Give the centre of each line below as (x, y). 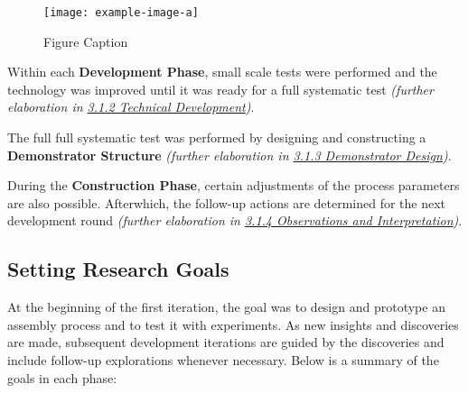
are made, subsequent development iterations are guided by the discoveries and (226, 342)
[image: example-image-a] (121, 13)
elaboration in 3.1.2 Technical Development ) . (131, 107)
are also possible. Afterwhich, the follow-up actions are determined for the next (227, 202)
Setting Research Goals (118, 269)
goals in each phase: (62, 377)
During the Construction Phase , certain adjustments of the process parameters (234, 185)
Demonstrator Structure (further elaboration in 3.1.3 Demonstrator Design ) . (229, 155)
